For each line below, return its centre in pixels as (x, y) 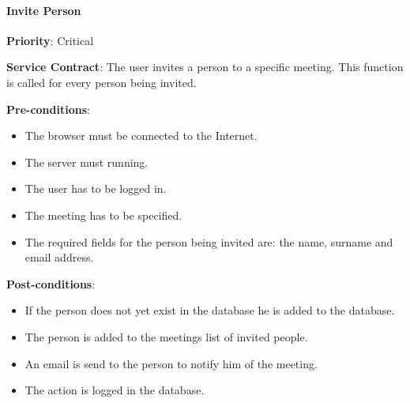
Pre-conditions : (48, 109)
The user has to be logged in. (96, 188)
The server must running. (87, 162)
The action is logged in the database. (115, 390)
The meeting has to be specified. (103, 215)
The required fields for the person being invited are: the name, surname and (209, 241)
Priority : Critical (50, 40)
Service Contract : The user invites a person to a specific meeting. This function (205, 67)
